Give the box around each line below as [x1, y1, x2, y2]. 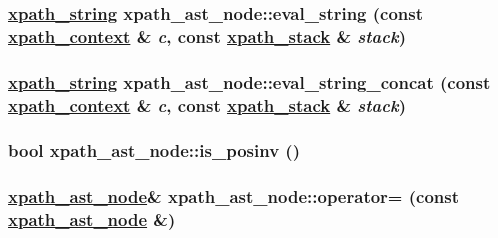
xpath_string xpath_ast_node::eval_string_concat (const [8, 69, 491, 94]
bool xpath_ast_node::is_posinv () [8, 138, 300, 163]
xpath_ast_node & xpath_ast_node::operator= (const [8, 184, 460, 209]
